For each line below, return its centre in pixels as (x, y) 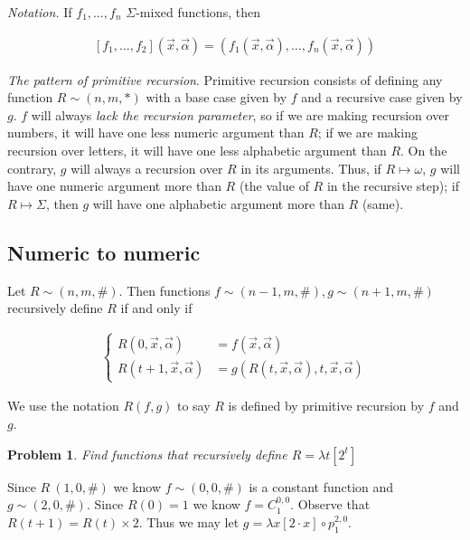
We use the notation (63, 406)
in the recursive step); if (393, 186)
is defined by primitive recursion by (326, 406)
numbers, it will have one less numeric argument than (156, 133)
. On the (424, 150)
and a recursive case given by (382, 97)
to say (193, 406)
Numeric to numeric (104, 252)
